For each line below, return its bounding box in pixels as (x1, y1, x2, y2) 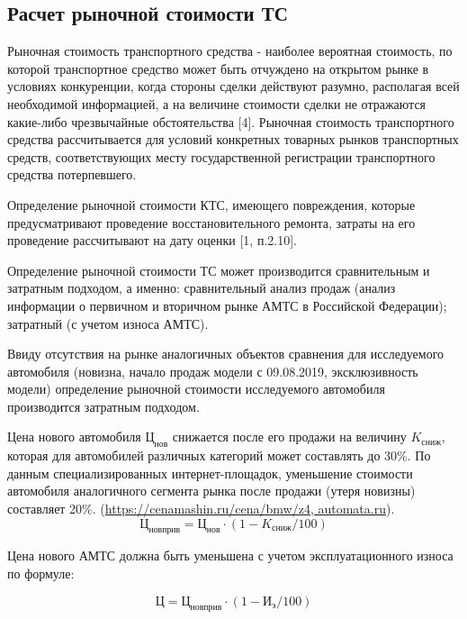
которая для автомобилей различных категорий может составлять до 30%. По (7, 446, 431, 465)
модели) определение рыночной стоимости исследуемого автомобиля (7, 379, 385, 398)
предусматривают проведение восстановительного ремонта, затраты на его (7, 213, 416, 232)
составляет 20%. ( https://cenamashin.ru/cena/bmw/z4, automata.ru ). (7, 499, 395, 518)
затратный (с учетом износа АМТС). (7, 314, 209, 332)
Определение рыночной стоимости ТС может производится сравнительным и (7, 260, 430, 279)
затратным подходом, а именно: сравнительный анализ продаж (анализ (7, 278, 396, 297)
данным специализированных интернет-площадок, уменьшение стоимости (7, 463, 413, 482)
